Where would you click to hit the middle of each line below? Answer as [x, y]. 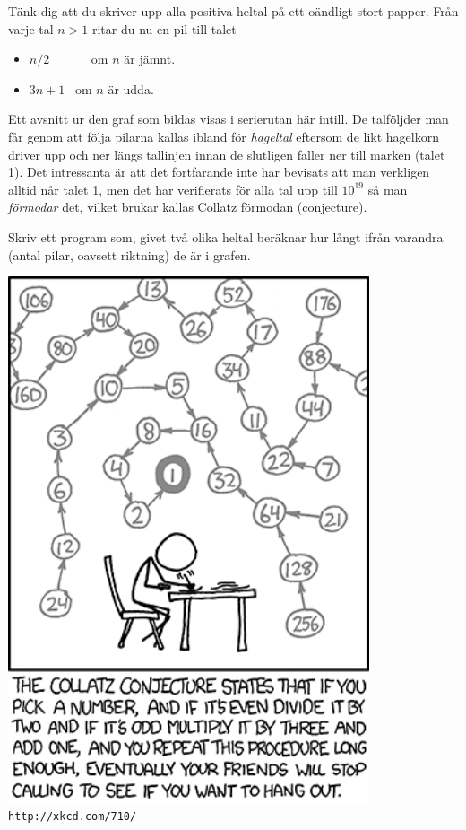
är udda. [131, 88]
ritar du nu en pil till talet [164, 28]
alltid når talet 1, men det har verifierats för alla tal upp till [173, 189]
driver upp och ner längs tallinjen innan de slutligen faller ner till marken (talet [227, 154]
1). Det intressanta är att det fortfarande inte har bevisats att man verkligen [219, 172]
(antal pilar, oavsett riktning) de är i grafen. [129, 254]
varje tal [31, 28]
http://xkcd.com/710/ [73, 816]
